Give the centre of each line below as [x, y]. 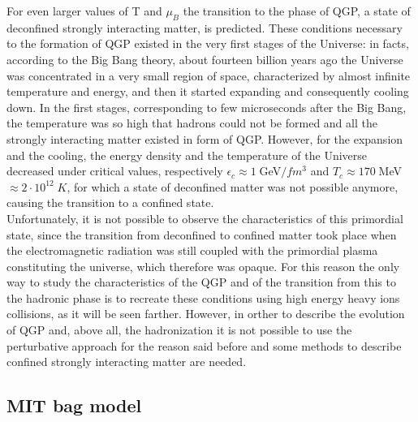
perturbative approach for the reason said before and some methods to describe [204, 345]
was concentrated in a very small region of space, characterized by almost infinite [209, 75]
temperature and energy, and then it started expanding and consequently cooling [208, 91]
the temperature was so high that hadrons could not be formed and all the [192, 123]
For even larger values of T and [84, 11]
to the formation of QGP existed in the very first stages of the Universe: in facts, [208, 43]
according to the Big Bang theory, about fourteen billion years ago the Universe [205, 59]
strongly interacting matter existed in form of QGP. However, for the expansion [205, 138]
